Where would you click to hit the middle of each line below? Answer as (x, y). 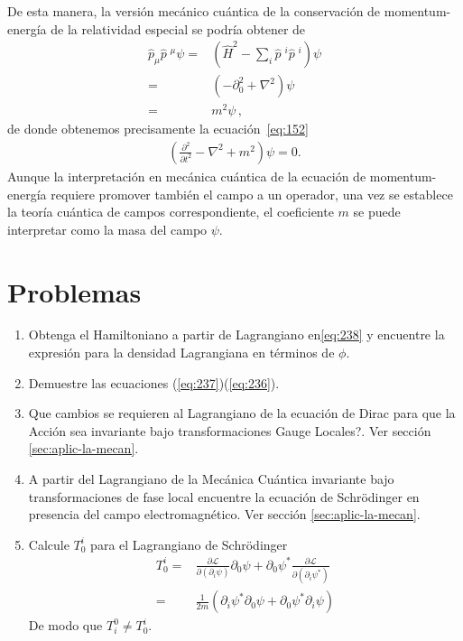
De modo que (65, 625)
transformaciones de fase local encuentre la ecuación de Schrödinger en (224, 496)
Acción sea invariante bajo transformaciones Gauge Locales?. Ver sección (230, 430)
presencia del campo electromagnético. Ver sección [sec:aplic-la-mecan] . (224, 514)
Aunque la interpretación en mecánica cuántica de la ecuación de (187, 176)
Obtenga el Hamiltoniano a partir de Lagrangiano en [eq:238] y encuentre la (236, 334)
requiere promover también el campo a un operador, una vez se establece (252, 194)
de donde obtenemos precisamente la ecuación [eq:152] (158, 129)
